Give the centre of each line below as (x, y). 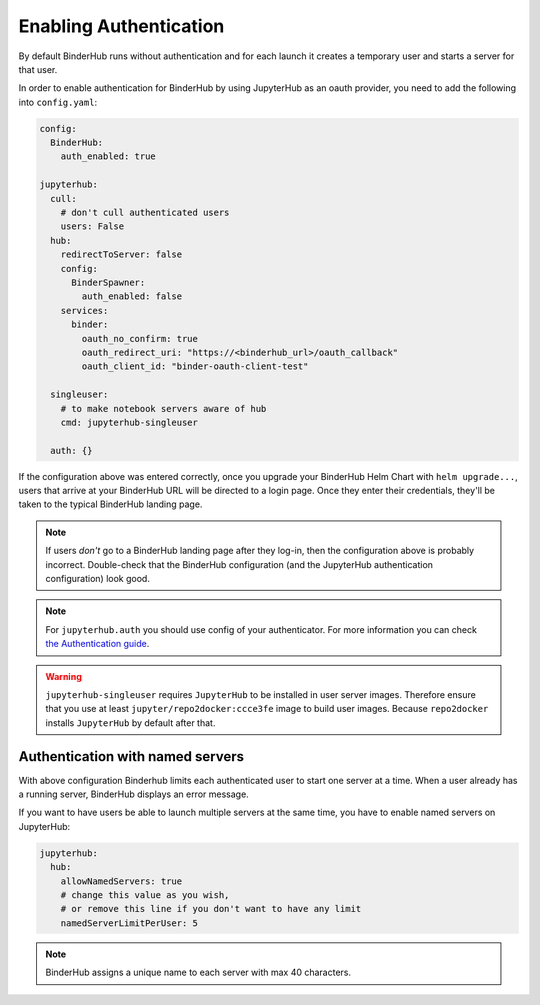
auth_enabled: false (132, 296)
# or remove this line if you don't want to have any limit (211, 909)
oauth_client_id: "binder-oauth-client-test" (195, 366)
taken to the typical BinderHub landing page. (110, 504)
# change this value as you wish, (145, 894)
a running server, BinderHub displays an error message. (133, 794)
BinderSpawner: (108, 282)
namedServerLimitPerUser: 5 (129, 923)
